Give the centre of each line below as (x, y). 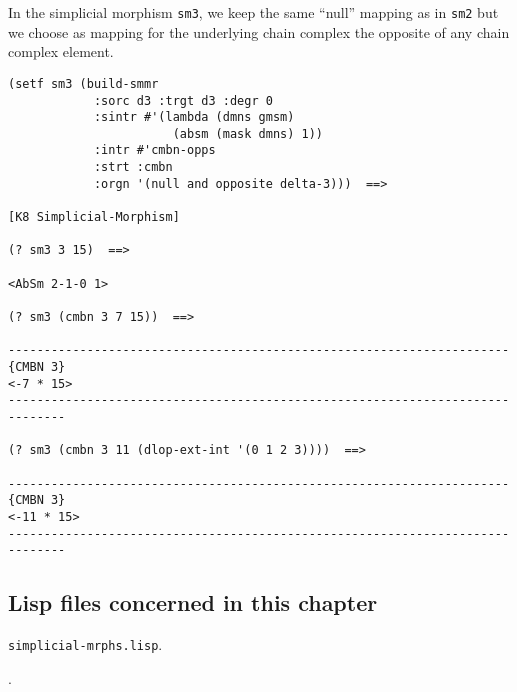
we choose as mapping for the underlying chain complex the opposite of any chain (259, 31)
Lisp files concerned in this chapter (193, 602)
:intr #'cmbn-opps (154, 150)
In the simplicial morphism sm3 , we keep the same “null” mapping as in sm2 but (253, 12)
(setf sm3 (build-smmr (83, 83)
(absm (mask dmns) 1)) (247, 133)
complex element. (61, 51)
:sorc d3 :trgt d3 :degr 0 (183, 100)
